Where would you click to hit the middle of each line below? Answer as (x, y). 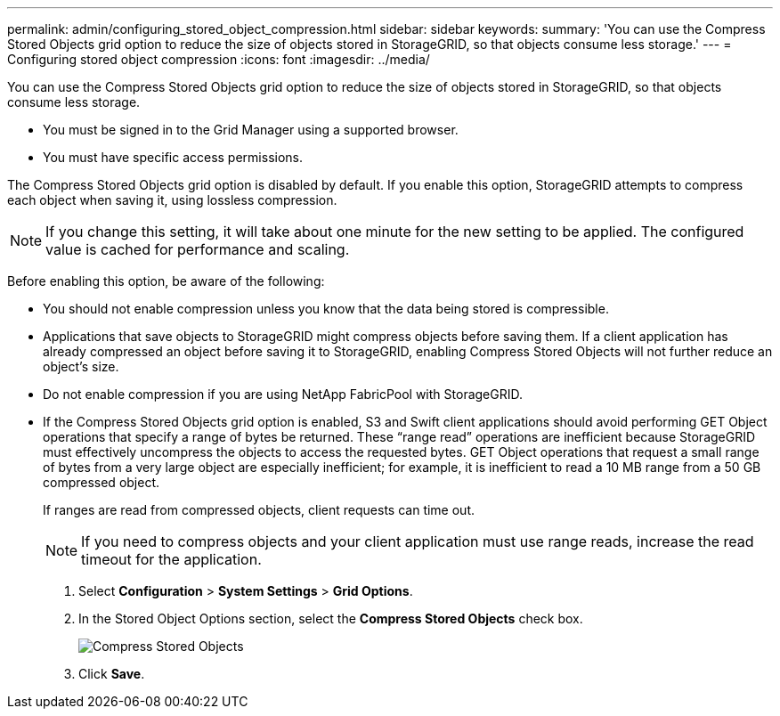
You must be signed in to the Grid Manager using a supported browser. (251, 130)
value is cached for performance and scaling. (198, 249)
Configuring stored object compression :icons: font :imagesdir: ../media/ (219, 59)
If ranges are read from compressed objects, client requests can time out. (259, 510)
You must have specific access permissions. (173, 157)
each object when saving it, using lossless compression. (172, 200)
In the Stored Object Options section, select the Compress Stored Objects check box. (331, 618)
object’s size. (81, 366)
